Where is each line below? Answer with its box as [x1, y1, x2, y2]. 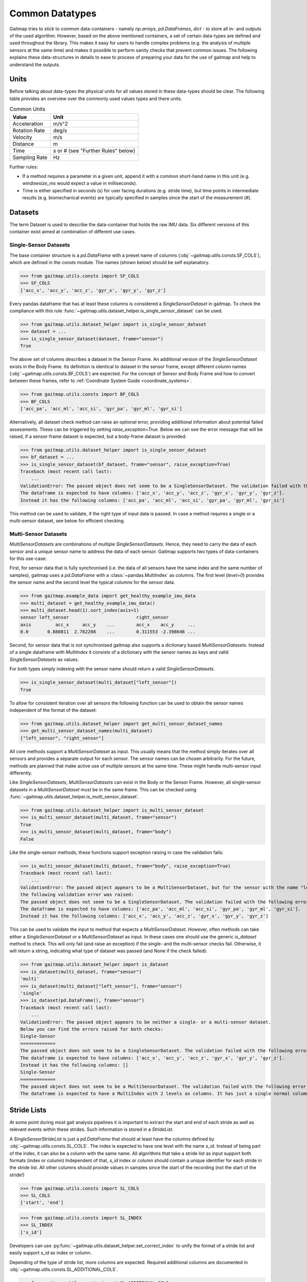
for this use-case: [9, 555, 47, 562]
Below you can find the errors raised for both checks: [20, 1026, 164, 1032]
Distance [12, 140, 34, 147]
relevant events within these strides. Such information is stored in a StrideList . [9, 1126, 174, 1133]
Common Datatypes [9, 8, 97, 19]
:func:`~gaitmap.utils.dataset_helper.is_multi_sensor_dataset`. [9, 794, 140, 800]
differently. [9, 770, 33, 776]
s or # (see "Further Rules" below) [53, 147, 136, 154]
